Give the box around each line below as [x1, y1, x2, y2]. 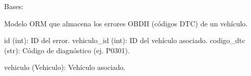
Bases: [4, 1, 24, 11]
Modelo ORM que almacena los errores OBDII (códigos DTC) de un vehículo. [4, 18, 248, 28]
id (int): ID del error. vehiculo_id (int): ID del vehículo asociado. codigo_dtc [4, 35, 245, 46]
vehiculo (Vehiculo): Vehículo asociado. [4, 62, 126, 72]
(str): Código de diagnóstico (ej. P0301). [4, 45, 130, 55]
